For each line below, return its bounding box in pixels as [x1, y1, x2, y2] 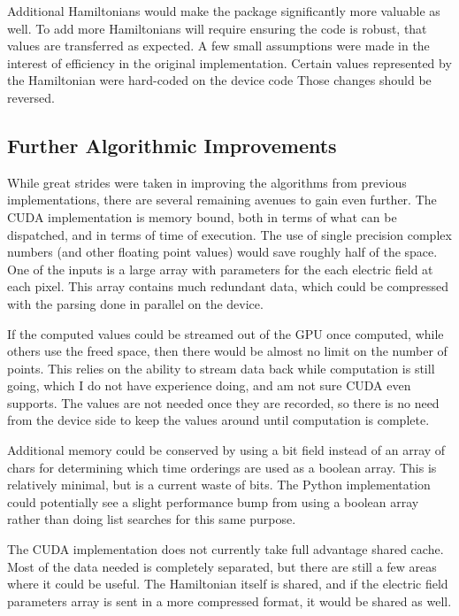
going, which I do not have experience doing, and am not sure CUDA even [7, 376, 411, 395]
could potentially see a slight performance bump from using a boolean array [7, 492, 419, 511]
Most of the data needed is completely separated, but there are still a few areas [7, 557, 437, 575]
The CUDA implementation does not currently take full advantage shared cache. [7, 540, 444, 558]
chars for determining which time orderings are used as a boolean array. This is [7, 458, 437, 476]
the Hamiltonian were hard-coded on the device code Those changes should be [7, 71, 432, 89]
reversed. [7, 88, 55, 106]
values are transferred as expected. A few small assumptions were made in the [7, 36, 430, 55]
